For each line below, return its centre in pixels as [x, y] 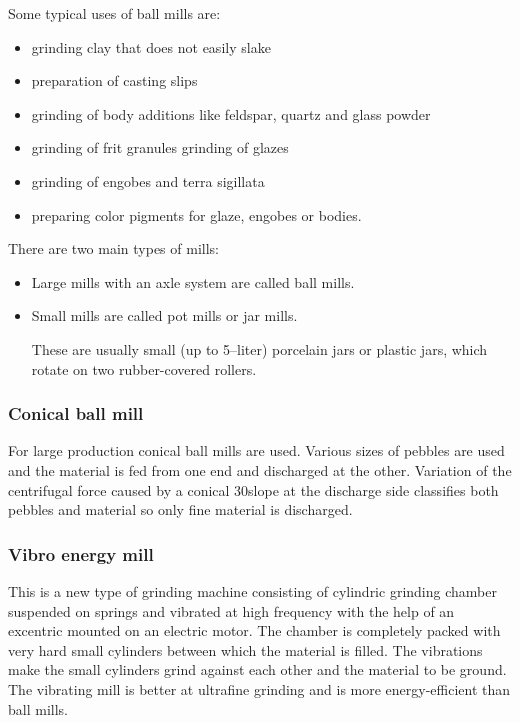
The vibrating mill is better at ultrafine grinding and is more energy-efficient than [259, 688]
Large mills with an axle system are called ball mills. [193, 281]
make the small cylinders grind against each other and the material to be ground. [257, 669]
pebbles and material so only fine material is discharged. [180, 509]
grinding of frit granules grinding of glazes [160, 147]
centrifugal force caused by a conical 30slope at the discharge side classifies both [253, 489]
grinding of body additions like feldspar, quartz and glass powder [231, 113]
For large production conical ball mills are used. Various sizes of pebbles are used [256, 450]
